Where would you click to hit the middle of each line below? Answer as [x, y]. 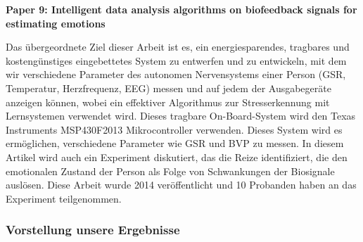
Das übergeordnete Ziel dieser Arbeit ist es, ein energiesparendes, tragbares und [178, 47]
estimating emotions [56, 23]
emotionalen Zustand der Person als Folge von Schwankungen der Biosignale [170, 171]
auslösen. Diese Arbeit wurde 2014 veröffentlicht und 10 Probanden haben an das [181, 185]
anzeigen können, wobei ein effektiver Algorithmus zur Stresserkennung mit [168, 102]
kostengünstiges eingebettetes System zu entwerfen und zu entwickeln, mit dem [176, 60]
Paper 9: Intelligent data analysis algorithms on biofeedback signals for [181, 9]
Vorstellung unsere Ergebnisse [93, 230]
